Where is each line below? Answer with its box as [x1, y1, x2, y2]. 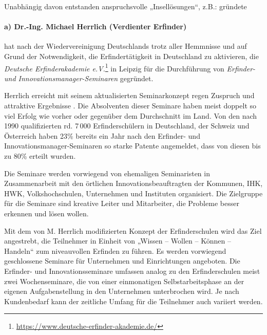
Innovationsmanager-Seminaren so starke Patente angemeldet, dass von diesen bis [4, 140, 261, 151]
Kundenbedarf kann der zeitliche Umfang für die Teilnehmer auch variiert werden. [4, 295, 263, 306]
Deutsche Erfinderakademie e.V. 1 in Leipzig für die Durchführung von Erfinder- [4, 61, 256, 73]
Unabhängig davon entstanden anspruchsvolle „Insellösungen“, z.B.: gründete [4, 1, 247, 11]
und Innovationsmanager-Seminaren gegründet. [4, 72, 154, 83]
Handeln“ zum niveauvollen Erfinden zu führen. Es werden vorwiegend [4, 245, 226, 256]
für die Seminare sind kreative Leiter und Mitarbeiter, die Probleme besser [4, 198, 239, 209]
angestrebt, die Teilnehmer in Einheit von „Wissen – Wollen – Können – [4, 235, 231, 246]
